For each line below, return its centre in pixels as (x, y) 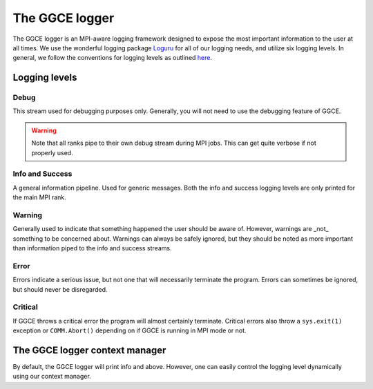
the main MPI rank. (40, 197)
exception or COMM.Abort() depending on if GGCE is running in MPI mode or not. (130, 330)
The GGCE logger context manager (89, 350)
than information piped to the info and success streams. (92, 248)
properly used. (52, 152)
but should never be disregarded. (60, 289)
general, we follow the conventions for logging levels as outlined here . (112, 58)
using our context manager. (52, 377)
